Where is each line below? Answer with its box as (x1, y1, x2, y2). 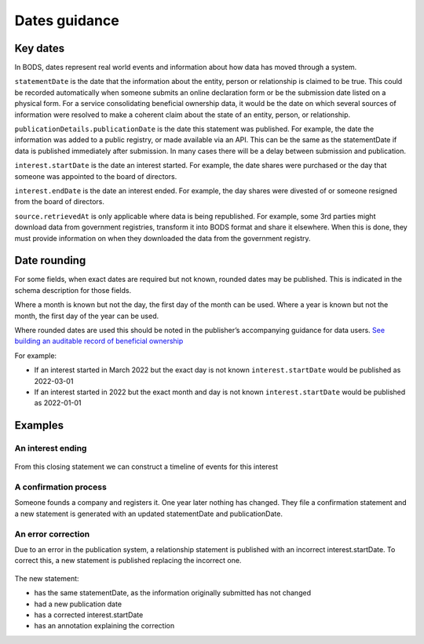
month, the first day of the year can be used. (14, 311, 159, 320)
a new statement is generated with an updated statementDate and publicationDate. (14, 509, 283, 518)
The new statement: (14, 573, 79, 583)
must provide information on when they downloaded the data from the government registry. (14, 233, 311, 243)
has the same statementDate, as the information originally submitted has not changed (34, 588, 312, 598)
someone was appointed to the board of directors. (14, 171, 177, 181)
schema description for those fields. (14, 285, 132, 295)
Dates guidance (14, 12, 119, 29)
